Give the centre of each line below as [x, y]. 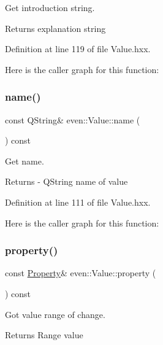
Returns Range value [44, 335]
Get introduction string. [50, 7]
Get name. [25, 161]
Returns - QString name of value [66, 181]
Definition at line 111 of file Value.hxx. [78, 202]
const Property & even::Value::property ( [81, 273]
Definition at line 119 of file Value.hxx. [78, 49]
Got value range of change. [55, 314]
